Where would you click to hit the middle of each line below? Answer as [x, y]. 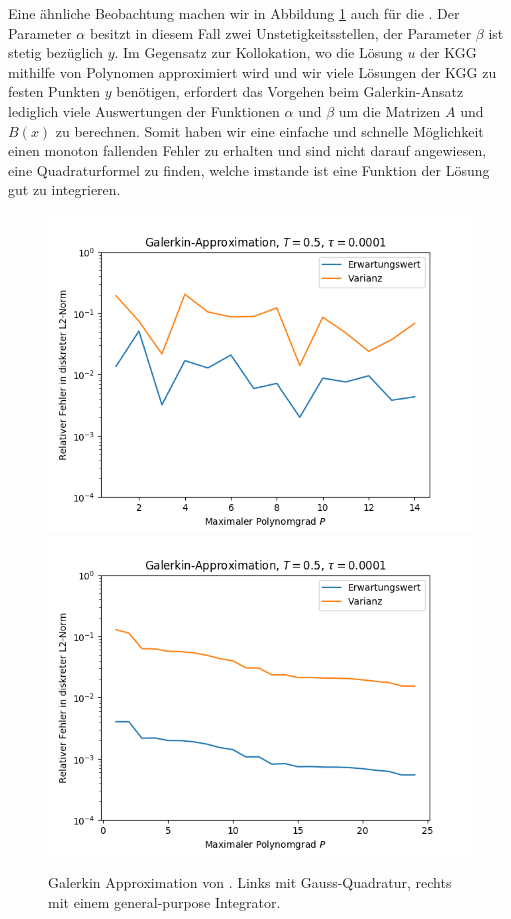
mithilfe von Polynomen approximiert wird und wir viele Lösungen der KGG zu [252, 71]
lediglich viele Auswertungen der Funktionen [144, 110]
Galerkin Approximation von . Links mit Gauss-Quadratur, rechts [250, 882]
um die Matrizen [389, 110]
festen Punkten [54, 91]
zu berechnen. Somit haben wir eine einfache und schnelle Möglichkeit [269, 130]
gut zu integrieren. [64, 189]
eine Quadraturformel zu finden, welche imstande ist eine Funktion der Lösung [249, 169]
